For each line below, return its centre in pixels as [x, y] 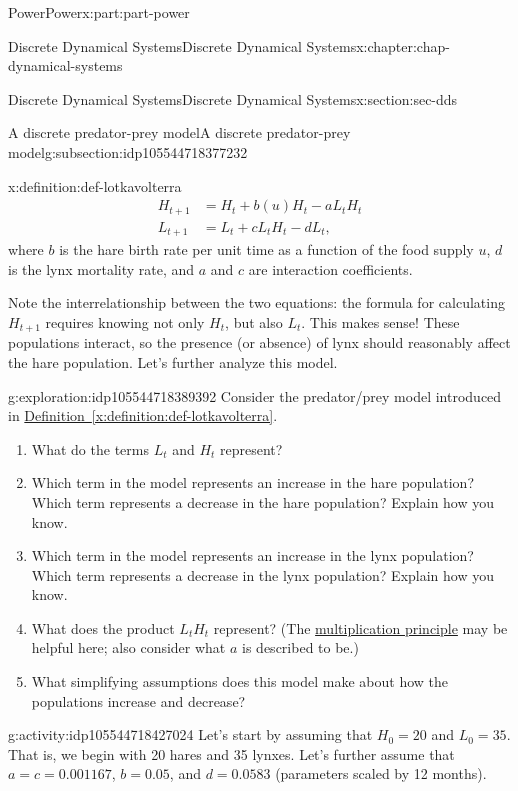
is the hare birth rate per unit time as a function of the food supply [266, 249]
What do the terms [90, 448]
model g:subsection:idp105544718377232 [128, 151]
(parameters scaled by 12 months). [381, 773]
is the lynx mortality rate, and [101, 268]
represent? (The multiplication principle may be [360, 627]
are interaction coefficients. [330, 268]
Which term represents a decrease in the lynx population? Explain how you [263, 574]
